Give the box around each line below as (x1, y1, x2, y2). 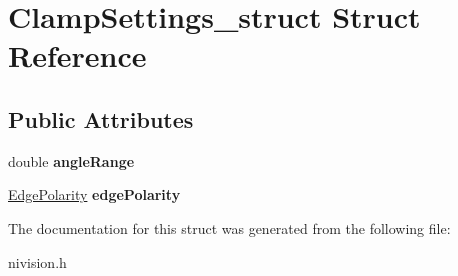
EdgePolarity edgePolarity (8, 184, 181, 205)
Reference (8, 35, 147, 76)
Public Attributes (8, 103, 194, 134)
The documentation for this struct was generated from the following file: (8, 217, 451, 238)
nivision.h (8, 251, 67, 272)
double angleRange (8, 150, 135, 171)
